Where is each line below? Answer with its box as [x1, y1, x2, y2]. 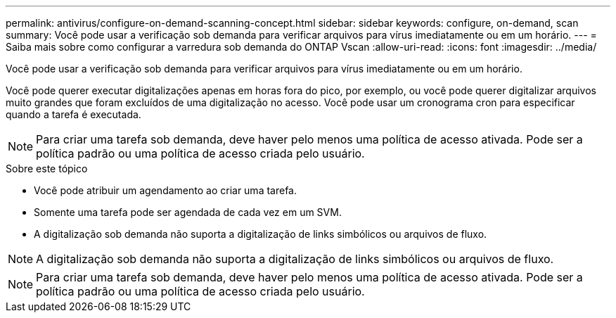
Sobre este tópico [6, 163, 88, 174]
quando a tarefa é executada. [6, 108, 141, 120]
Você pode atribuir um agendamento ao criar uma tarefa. [34, 184, 297, 196]
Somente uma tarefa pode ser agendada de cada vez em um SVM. [34, 206, 342, 218]
